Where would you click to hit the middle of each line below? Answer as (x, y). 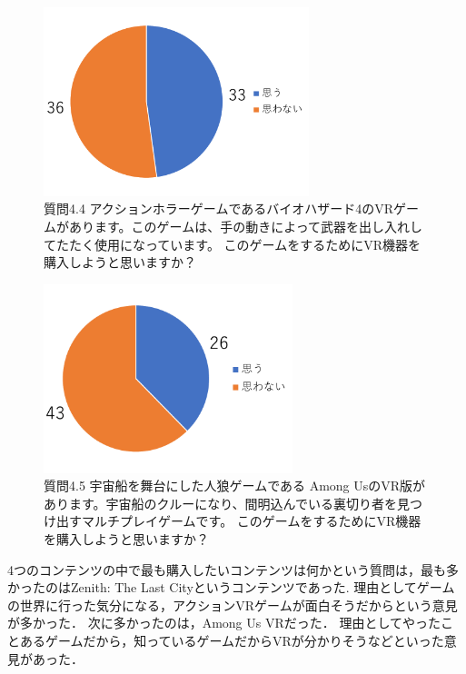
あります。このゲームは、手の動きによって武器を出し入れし (246, 227)
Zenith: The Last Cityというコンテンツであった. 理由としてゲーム (263, 587)
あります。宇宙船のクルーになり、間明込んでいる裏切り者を (220, 503)
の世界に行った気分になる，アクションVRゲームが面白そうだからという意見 (233, 605)
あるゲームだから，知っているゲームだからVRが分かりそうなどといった (232, 641)
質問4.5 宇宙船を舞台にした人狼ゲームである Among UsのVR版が (235, 486)
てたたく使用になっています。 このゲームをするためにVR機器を (232, 244)
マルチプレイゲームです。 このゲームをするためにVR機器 (251, 521)
